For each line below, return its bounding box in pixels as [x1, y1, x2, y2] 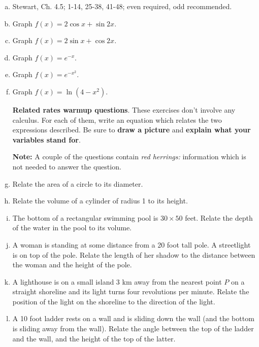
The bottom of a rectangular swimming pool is [12, 212, 158, 223]
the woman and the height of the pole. [12, 259, 132, 270]
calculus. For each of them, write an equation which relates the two [12, 114, 222, 125]
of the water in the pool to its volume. [12, 222, 132, 233]
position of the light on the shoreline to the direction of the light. [12, 296, 215, 306]
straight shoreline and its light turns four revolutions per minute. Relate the [12, 286, 249, 297]
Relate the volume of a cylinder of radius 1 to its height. [12, 195, 188, 206]
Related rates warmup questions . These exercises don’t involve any [12, 104, 236, 115]
